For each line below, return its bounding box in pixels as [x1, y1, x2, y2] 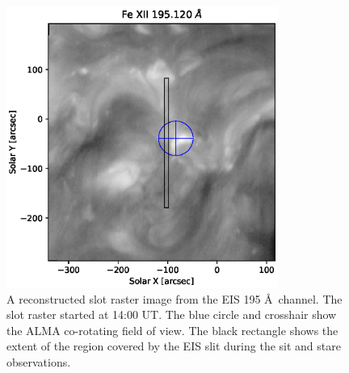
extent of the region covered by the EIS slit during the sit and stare [6, 337, 341, 354]
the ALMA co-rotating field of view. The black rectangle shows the [6, 321, 338, 338]
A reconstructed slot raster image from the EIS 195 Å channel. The [6, 290, 343, 307]
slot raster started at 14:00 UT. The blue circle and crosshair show [6, 306, 337, 323]
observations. [6, 353, 71, 370]
